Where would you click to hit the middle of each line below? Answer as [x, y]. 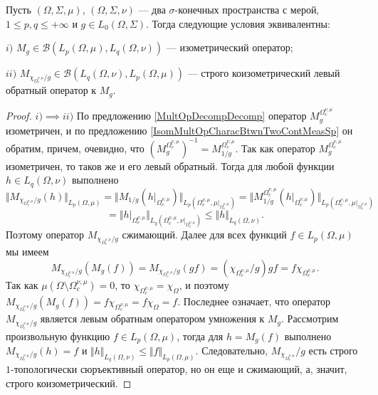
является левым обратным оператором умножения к [152, 318]
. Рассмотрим [310, 318]
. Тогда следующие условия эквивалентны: [238, 23]
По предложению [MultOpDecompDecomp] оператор [191, 116]
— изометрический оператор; [230, 47]
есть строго [333, 351]
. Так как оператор [275, 148]
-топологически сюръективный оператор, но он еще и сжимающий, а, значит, [179, 369]
